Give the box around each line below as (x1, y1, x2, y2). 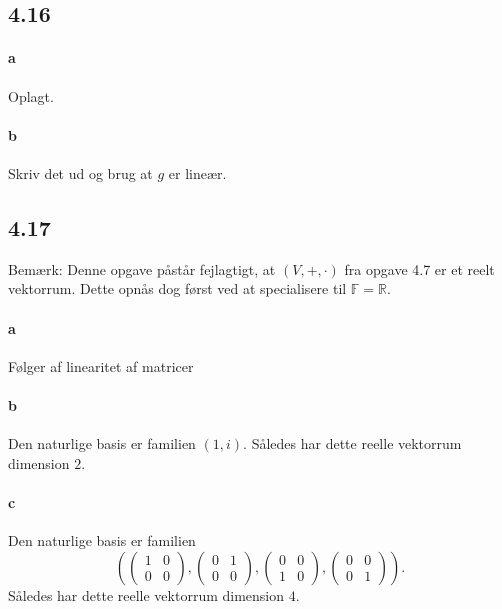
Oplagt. (8, 85, 54, 106)
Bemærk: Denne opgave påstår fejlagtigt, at (8, 258, 276, 279)
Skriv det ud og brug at (8, 162, 153, 183)
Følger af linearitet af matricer (8, 355, 194, 376)
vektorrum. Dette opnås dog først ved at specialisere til (8, 278, 347, 299)
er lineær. (168, 162, 227, 183)
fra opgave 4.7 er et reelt (344, 258, 495, 279)
